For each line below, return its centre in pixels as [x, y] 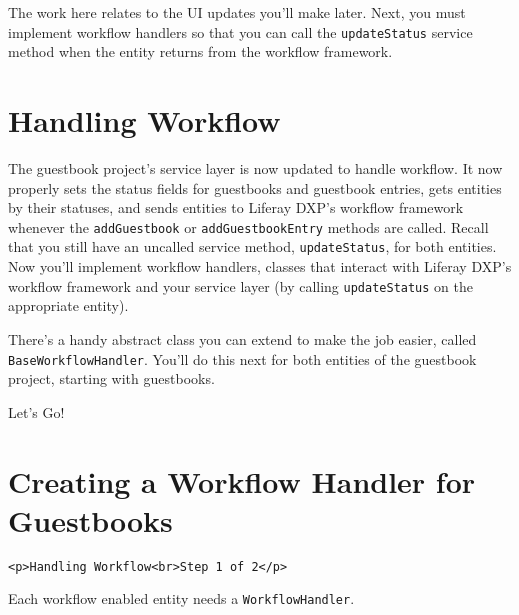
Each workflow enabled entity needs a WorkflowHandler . [181, 598]
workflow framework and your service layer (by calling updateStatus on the [240, 285]
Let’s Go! [36, 411]
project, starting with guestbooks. [111, 378]
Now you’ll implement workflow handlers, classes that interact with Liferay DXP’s [260, 266]
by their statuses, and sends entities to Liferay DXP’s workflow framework [236, 207]
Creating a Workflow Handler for [242, 480]
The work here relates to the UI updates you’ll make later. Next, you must [237, 12]
